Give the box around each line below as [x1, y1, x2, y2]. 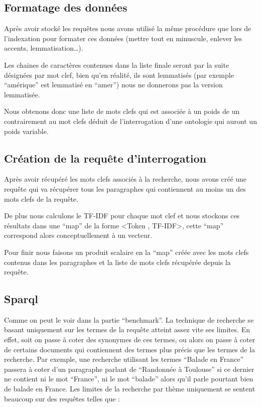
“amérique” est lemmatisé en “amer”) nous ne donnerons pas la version [4, 79, 223, 90]
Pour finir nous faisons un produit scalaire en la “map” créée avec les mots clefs [4, 246, 249, 257]
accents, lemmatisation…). [4, 43, 83, 53]
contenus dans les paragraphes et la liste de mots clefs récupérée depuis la [4, 256, 231, 267]
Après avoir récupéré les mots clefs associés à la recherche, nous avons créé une [4, 174, 247, 184]
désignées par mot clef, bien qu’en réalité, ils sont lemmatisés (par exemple [4, 69, 234, 80]
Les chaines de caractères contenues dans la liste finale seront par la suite [4, 59, 229, 70]
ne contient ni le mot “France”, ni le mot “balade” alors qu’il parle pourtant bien [4, 373, 253, 384]
